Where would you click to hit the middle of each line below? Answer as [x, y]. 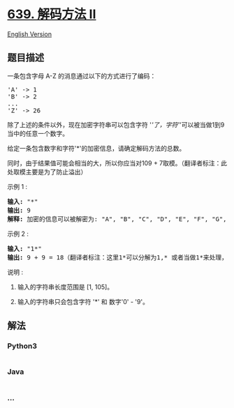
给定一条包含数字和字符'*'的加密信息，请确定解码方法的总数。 [96, 148]
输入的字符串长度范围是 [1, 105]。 [65, 287]
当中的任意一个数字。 [38, 133]
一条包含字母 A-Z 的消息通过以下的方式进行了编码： [82, 76]
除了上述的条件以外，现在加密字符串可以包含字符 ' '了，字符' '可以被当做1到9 [116, 124]
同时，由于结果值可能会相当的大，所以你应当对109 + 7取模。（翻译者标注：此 [117, 163]
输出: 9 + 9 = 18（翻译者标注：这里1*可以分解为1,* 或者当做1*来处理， [118, 257]
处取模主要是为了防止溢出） [47, 172]
